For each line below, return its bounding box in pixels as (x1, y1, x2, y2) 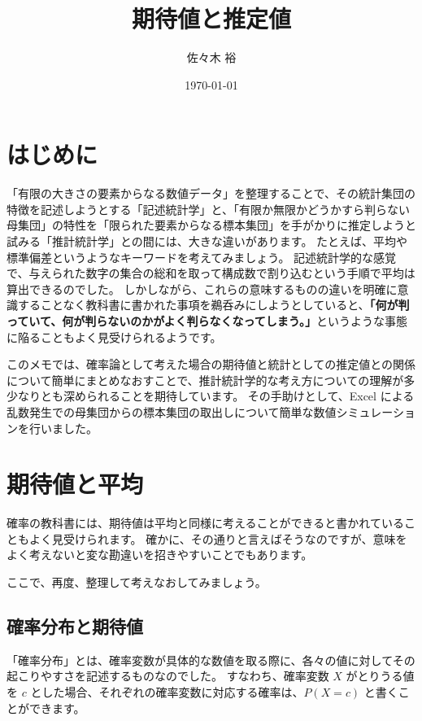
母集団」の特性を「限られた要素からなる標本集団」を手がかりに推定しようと (7, 216, 416, 234)
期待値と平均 (7, 467, 144, 500)
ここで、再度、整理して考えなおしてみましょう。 (7, 574, 267, 591)
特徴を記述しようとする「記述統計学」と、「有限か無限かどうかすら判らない (7, 200, 411, 217)
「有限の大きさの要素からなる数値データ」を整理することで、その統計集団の (7, 185, 416, 202)
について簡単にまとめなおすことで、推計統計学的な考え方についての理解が (7, 371, 404, 388)
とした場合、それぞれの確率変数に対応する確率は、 (30, 684, 304, 701)
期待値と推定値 (131, 2, 291, 35)
